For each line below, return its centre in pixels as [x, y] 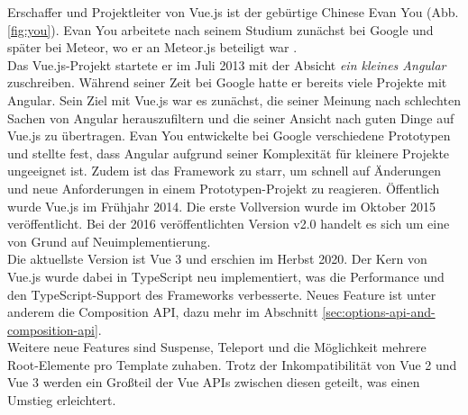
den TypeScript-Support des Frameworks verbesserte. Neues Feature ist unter [222, 294]
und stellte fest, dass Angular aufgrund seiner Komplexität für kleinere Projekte [229, 153]
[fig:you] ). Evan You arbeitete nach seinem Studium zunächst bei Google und [220, 29]
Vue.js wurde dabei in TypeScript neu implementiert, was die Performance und [226, 276]
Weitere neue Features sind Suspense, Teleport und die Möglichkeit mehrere [217, 347]
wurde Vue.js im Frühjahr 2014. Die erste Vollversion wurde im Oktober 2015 [221, 206]
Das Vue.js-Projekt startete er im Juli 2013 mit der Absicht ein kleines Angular [227, 64]
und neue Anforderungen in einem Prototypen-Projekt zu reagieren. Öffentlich [224, 188]
